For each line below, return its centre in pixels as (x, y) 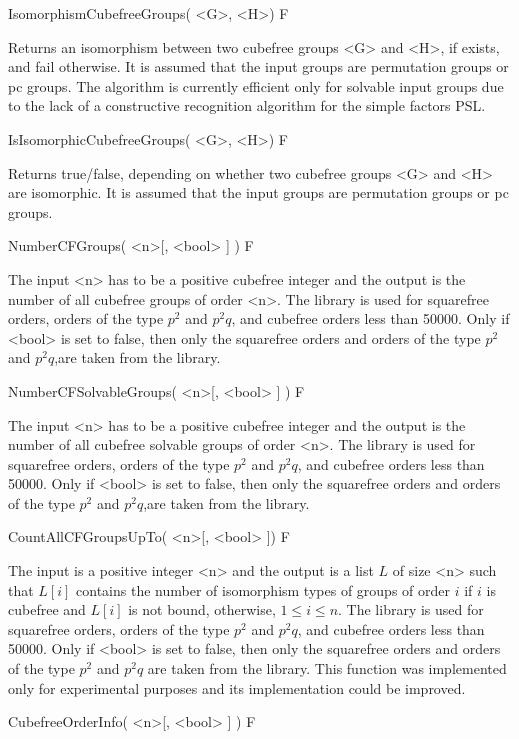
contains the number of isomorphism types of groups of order (263, 589)
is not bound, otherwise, (202, 609)
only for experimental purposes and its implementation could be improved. (237, 687)
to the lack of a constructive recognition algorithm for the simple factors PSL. (247, 105)
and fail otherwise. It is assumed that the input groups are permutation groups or (258, 66)
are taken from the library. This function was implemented (327, 668)
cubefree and (47, 609)
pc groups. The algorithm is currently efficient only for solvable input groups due (256, 85)
